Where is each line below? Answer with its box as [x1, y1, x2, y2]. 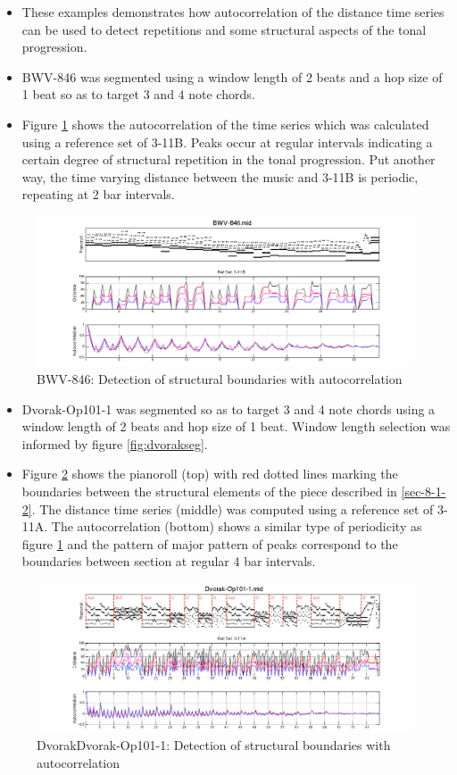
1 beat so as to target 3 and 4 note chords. [21, 85, 255, 104]
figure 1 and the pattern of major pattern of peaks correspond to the [21, 534, 398, 553]
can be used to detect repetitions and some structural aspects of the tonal [21, 20, 427, 38]
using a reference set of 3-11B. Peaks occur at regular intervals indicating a [21, 132, 433, 151]
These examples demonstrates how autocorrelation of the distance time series [21, 3, 445, 21]
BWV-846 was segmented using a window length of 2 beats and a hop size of [21, 67, 443, 86]
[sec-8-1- [401, 482, 446, 501]
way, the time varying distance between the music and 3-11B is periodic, [21, 167, 419, 186]
